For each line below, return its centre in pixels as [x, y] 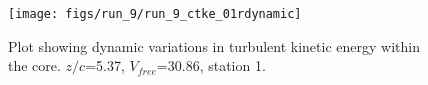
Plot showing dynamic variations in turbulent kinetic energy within [214, 45]
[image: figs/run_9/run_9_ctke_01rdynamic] [155, 14]
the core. [34, 65]
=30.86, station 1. [211, 65]
